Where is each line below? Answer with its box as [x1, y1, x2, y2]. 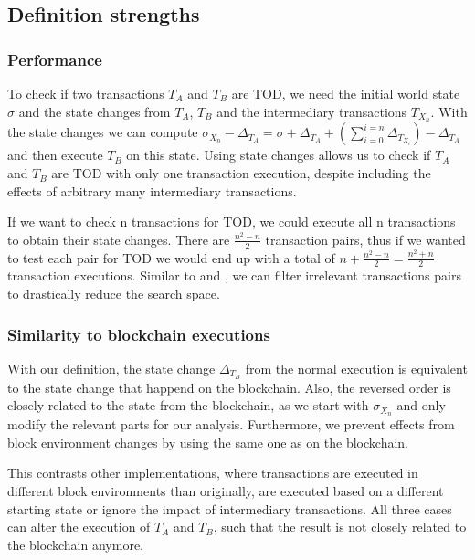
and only [396, 396, 446, 415]
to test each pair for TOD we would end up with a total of [7, 248, 335, 267]
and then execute [7, 145, 103, 164]
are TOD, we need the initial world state [231, 84, 460, 102]
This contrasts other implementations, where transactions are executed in [7, 463, 418, 482]
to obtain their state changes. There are [7, 229, 230, 248]
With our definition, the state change [7, 358, 216, 377]
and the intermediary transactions [216, 101, 407, 121]
